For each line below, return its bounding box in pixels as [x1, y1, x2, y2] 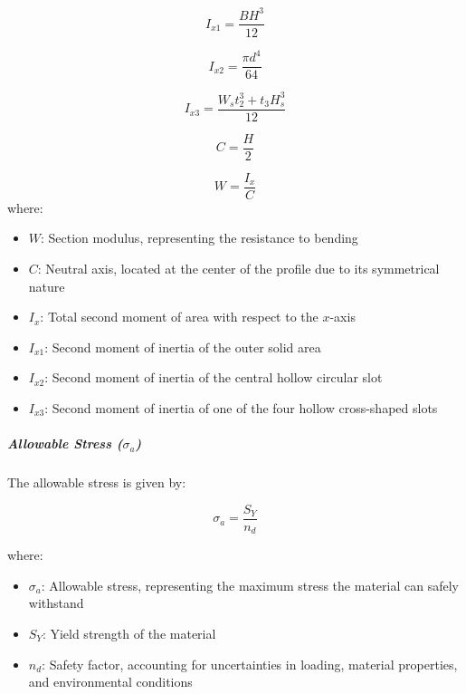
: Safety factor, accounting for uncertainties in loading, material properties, [42, 654, 458, 673]
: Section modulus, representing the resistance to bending [41, 228, 358, 247]
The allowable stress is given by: [7, 473, 186, 492]
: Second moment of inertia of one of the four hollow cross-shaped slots [44, 398, 438, 417]
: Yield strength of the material [42, 624, 216, 643]
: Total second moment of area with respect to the [40, 307, 319, 326]
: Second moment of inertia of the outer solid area [44, 337, 321, 356]
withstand [28, 593, 84, 612]
